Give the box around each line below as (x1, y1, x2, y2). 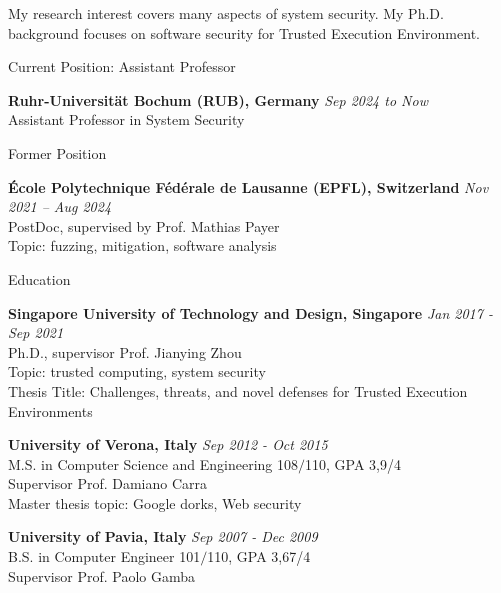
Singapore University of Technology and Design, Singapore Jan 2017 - (8, 302, 493, 323)
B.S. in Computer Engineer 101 (8, 546, 201, 567)
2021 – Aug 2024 (8, 196, 112, 217)
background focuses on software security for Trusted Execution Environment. (8, 22, 480, 43)
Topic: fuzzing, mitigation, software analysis (8, 235, 277, 256)
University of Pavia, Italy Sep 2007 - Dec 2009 (8, 526, 318, 547)
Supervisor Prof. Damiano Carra (8, 473, 208, 494)
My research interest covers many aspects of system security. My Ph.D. (8, 3, 444, 23)
